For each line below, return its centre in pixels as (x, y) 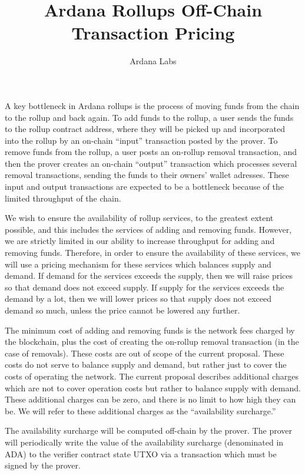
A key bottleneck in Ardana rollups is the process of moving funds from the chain (152, 105)
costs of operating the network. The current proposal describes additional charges (152, 376)
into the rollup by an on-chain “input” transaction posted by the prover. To (141, 140)
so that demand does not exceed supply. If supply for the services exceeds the (145, 287)
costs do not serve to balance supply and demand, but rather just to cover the (146, 365)
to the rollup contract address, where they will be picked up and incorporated (145, 129)
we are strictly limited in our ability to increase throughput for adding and (140, 241)
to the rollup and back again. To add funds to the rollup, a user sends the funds (149, 117)
